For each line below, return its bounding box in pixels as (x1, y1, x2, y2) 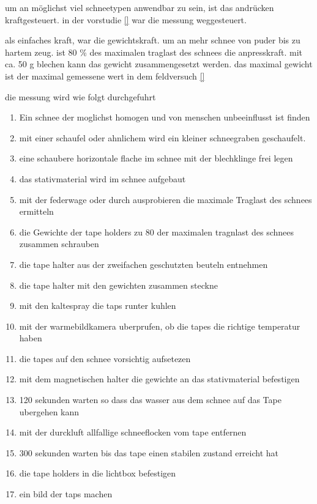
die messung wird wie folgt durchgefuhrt (5, 90, 156, 103)
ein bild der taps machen (19, 487, 113, 500)
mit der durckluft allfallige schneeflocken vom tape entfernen (19, 426, 247, 439)
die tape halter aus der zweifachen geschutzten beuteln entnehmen (19, 258, 268, 270)
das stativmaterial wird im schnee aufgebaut (19, 172, 186, 185)
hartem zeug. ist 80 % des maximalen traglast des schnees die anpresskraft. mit (5, 45, 303, 58)
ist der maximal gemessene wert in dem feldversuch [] (5, 69, 205, 82)
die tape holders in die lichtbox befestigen (19, 467, 176, 480)
